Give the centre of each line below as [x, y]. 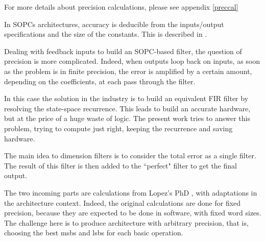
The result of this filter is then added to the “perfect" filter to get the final [121, 165]
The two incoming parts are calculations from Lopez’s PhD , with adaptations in [131, 192]
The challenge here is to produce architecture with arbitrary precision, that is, [126, 222]
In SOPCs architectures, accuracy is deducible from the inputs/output [114, 24]
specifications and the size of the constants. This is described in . [106, 34]
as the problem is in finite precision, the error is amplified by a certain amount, [128, 71]
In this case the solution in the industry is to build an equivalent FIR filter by [126, 98]
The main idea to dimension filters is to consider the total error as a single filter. [130, 155]
